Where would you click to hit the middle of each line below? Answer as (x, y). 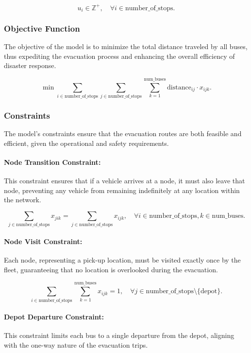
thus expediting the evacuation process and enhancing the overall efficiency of (119, 56)
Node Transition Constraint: (52, 162)
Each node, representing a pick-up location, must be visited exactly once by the (122, 260)
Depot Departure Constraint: (54, 317)
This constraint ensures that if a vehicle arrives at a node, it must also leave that (125, 181)
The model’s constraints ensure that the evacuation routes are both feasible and (123, 133)
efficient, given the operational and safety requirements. (86, 143)
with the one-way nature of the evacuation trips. (76, 344)
